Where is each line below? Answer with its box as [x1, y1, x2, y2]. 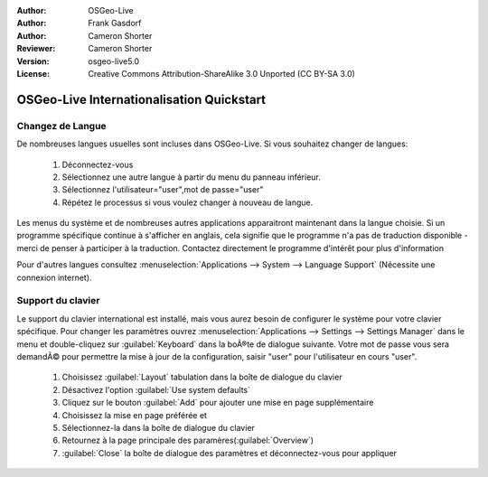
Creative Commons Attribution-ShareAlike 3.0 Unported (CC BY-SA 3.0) [88, 68, 356, 79]
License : [16, 68, 50, 79]
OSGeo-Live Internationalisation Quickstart [16, 91, 267, 108]
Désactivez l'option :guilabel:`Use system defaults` [61, 384, 250, 395]
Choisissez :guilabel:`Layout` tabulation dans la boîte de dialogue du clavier [61, 371, 343, 383]
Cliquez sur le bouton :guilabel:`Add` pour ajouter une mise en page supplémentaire [61, 397, 374, 408]
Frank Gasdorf [88, 18, 142, 29]
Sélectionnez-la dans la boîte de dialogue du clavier [61, 422, 255, 433]
